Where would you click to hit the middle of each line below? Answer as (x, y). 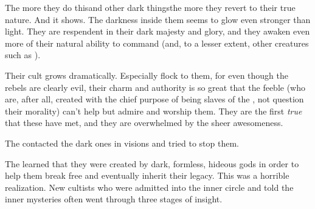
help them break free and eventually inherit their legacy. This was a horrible (147, 175)
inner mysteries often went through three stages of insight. (114, 199)
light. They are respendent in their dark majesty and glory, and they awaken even (157, 31)
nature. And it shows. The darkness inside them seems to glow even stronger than (158, 19)
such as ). (23, 55)
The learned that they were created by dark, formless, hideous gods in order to (152, 163)
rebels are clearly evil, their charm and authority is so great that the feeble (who (155, 87)
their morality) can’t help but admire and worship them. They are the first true (154, 111)
